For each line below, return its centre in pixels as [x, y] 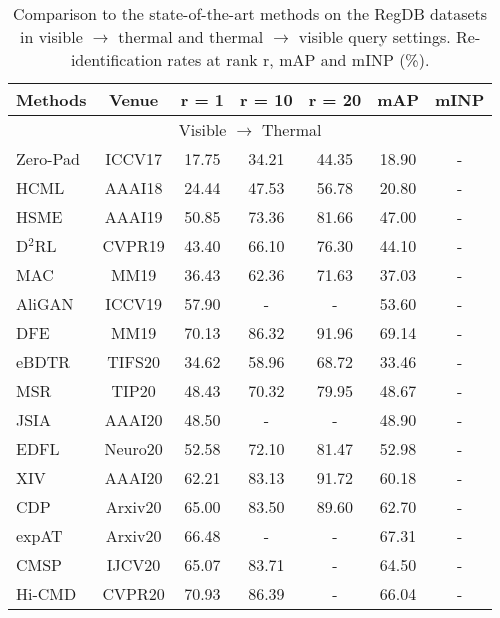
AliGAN [45, 303]
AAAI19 [133, 216]
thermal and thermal [191, 36]
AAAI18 [133, 187]
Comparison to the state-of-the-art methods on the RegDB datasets [250, 13]
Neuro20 [133, 448]
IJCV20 [133, 564]
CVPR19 [133, 245]
